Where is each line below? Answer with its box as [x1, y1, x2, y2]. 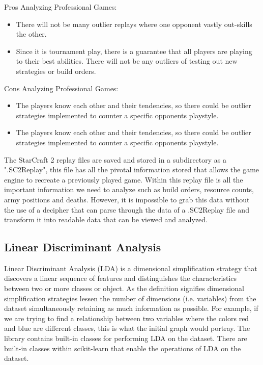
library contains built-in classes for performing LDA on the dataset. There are [4, 333, 247, 344]
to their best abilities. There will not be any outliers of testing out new [16, 56, 238, 66]
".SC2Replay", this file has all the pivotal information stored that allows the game [4, 164, 259, 175]
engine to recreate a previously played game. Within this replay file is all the [4, 174, 243, 185]
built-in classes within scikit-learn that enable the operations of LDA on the [4, 343, 241, 353]
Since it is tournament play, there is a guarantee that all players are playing [16, 45, 252, 56]
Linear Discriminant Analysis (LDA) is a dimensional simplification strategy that [4, 263, 257, 273]
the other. [16, 29, 47, 39]
